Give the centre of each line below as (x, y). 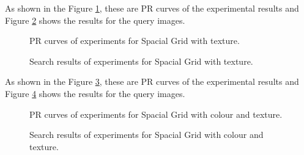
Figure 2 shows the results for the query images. (95, 20)
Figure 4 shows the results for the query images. (95, 93)
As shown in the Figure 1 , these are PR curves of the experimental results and (152, 8)
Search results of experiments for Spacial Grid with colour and (146, 135)
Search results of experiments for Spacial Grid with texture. (141, 61)
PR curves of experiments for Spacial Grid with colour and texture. (156, 114)
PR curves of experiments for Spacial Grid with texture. (135, 41)
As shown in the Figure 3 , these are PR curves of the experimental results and (152, 81)
